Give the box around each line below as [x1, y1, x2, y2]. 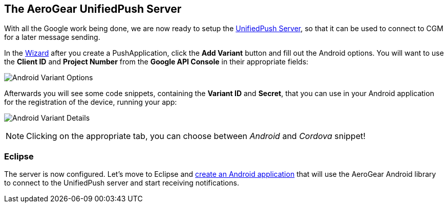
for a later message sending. [4, 33, 100, 42]
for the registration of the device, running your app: [4, 98, 177, 107]
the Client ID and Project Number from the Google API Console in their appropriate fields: [4, 57, 309, 66]
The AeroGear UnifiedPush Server [4, 3, 182, 15]
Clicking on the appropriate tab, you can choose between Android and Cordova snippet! [26, 131, 366, 142]
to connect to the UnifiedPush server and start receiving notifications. [4, 178, 239, 188]
